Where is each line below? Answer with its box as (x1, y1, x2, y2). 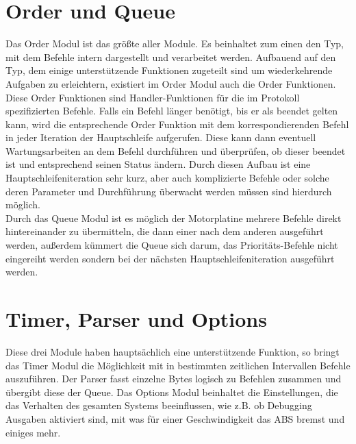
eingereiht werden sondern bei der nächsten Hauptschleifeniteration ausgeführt (5, 251, 335, 265)
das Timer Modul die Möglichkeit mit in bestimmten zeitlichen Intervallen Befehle (5, 358, 351, 372)
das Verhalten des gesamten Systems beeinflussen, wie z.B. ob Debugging (5, 398, 312, 412)
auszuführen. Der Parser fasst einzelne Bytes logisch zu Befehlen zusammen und (5, 371, 342, 386)
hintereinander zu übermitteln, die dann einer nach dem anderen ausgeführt (5, 224, 324, 238)
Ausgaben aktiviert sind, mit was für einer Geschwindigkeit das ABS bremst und (5, 411, 345, 425)
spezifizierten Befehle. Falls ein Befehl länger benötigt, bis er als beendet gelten (5, 103, 338, 118)
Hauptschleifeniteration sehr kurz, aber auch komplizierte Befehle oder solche (5, 171, 329, 185)
